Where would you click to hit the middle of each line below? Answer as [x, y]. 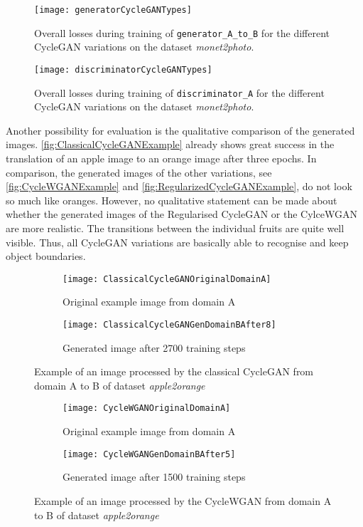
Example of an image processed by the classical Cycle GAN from [174, 371]
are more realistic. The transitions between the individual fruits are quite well [175, 228]
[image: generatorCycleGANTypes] [113, 10]
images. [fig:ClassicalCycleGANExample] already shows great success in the [170, 144]
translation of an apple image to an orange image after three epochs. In [161, 158]
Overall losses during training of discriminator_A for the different [179, 92]
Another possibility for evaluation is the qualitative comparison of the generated [180, 130]
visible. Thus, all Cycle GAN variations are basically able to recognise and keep [177, 242]
